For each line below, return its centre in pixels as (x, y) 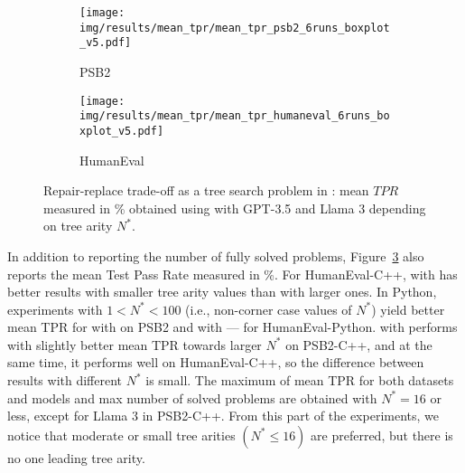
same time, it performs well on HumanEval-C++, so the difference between (216, 362)
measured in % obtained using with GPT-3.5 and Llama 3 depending (235, 208)
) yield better (408, 309)
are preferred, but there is (382, 435)
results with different (65, 380)
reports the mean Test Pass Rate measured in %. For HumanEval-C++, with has (232, 274)
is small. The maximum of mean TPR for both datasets (300, 380)
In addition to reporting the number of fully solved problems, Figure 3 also (216, 255)
